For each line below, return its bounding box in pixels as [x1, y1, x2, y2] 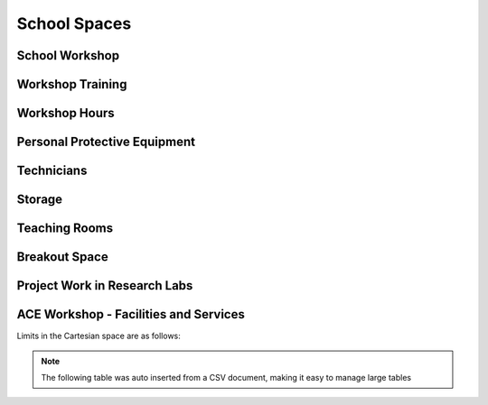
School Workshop [16, 48, 120, 63]
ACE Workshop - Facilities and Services [16, 307, 246, 322]
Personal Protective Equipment [16, 134, 196, 150]
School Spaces [16, 14, 132, 33]
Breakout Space [16, 249, 108, 265]
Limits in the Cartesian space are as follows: [16, 330, 181, 342]
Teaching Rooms [16, 221, 113, 236]
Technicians [16, 163, 88, 179]
